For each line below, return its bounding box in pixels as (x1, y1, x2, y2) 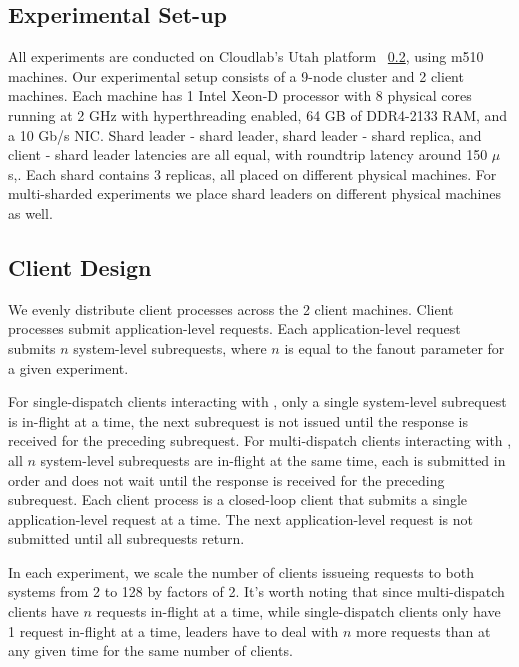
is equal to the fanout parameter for (284, 337, 505, 358)
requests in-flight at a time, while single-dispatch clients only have (96, 601, 501, 622)
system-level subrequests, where (73, 337, 267, 358)
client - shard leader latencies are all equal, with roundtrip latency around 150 (8, 144, 488, 165)
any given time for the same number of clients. (8, 640, 293, 661)
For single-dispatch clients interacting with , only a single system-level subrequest (8, 391, 507, 412)
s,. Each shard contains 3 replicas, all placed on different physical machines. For (8, 163, 497, 184)
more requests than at (356, 620, 491, 641)
